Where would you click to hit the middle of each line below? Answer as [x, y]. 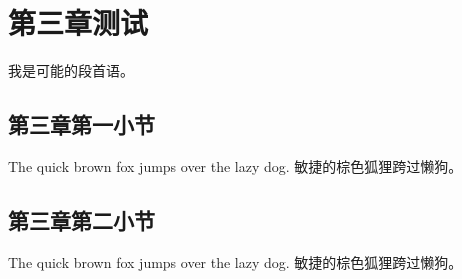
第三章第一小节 [81, 124]
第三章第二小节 [81, 219]
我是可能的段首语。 [71, 70]
